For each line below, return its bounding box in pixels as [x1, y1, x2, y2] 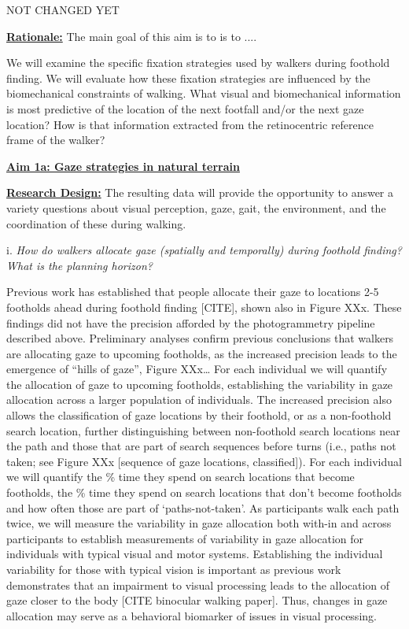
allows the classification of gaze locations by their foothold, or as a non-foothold [6, 407, 392, 424]
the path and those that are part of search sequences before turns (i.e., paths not [6, 438, 396, 454]
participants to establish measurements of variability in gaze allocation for [6, 530, 363, 546]
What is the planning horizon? [6, 257, 153, 273]
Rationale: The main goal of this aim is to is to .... [6, 28, 257, 44]
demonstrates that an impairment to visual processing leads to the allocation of [6, 576, 390, 593]
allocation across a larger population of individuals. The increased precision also [6, 391, 392, 408]
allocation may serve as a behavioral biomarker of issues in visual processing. [6, 607, 377, 623]
